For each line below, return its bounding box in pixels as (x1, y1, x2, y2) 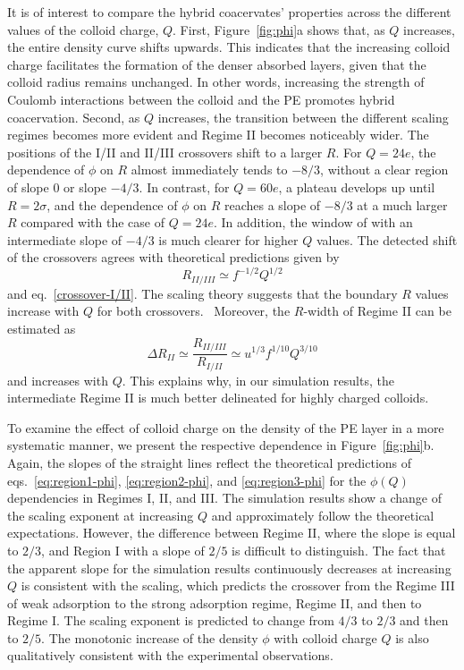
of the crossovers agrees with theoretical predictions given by (7, 248, 340, 267)
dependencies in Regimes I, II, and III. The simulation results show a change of (7, 488, 442, 507)
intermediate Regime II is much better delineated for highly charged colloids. (7, 388, 429, 407)
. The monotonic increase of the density (41, 628, 258, 647)
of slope (7, 177, 49, 196)
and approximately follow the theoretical (211, 505, 434, 524)
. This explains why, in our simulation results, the (122, 370, 394, 389)
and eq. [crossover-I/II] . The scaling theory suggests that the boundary (7, 284, 398, 302)
